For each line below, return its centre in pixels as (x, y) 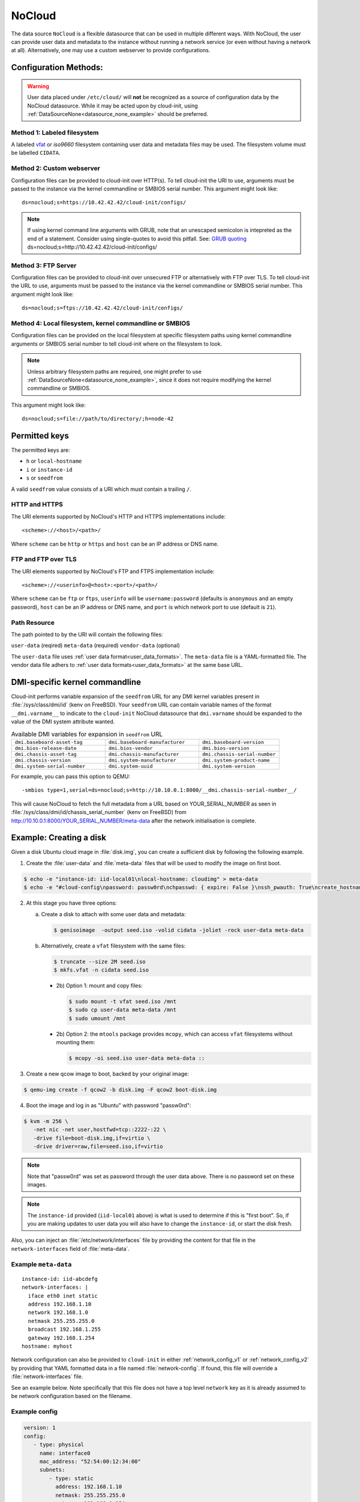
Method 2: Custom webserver (55, 168)
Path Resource (33, 622)
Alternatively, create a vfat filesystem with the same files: (113, 946)
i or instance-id (49, 469)
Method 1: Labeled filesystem (55, 132)
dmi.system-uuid (130, 766)
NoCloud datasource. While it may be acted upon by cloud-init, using (112, 106)
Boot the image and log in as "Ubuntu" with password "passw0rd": (109, 1105)
